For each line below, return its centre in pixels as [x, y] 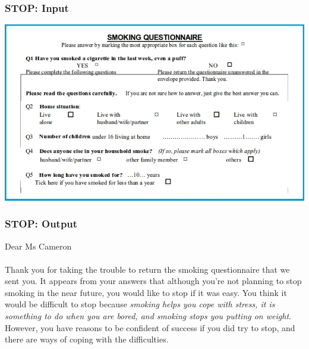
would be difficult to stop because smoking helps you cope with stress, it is [140, 304]
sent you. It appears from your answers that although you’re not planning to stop [153, 281]
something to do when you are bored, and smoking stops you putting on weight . [148, 316]
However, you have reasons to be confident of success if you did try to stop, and [150, 327]
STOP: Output [41, 224]
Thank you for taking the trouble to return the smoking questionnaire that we [147, 269]
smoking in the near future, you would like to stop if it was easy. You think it [146, 292]
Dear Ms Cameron [38, 246]
